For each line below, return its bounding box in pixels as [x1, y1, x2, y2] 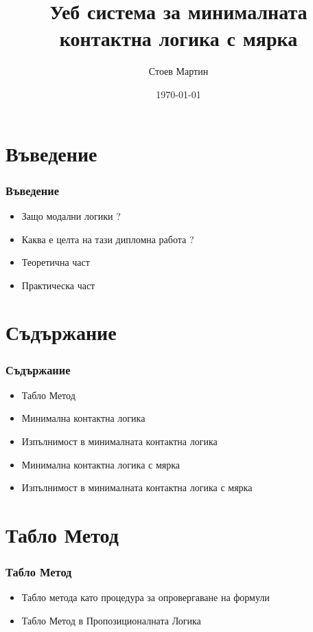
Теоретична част [21, 255, 90, 269]
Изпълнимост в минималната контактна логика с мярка [21, 480, 253, 495]
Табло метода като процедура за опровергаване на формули [21, 590, 270, 605]
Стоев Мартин [148, 64, 209, 78]
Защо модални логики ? [21, 208, 121, 223]
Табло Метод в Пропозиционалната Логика [21, 613, 201, 628]
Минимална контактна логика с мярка [21, 457, 181, 471]
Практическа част [21, 278, 95, 292]
